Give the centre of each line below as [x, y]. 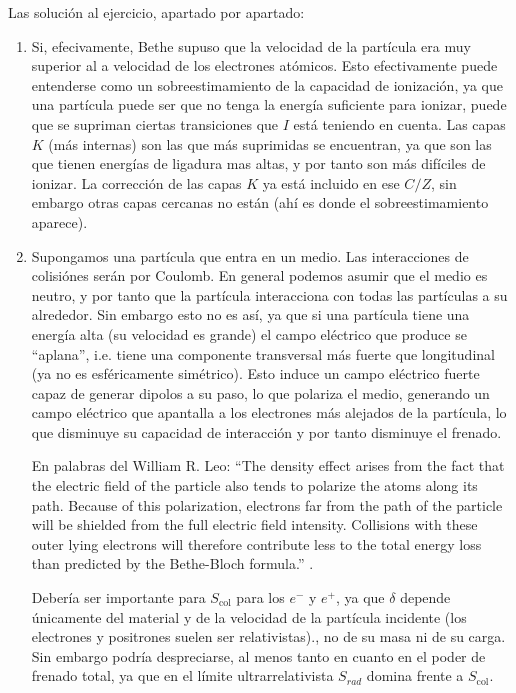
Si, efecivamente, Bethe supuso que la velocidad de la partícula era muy [251, 45]
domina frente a [415, 675]
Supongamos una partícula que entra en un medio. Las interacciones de [250, 255]
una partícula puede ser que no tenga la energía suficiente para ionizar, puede [269, 104]
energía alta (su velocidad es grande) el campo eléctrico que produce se [249, 333]
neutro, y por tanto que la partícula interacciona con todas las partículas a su [269, 294]
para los [260, 597]
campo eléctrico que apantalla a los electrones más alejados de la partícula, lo [269, 412]
